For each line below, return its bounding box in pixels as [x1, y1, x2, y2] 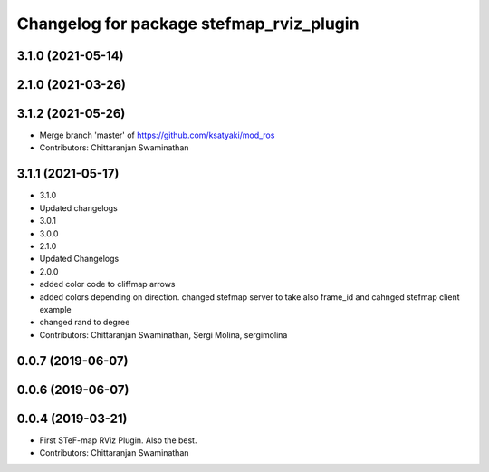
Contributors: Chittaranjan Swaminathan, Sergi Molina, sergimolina [39, 329, 288, 340]
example [39, 303, 72, 314]
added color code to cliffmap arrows [39, 279, 176, 290]
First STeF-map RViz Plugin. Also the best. [39, 435, 197, 446]
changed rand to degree [39, 317, 130, 328]
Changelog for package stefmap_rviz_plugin [16, 14, 360, 34]
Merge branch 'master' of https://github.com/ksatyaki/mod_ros [39, 130, 275, 140]
